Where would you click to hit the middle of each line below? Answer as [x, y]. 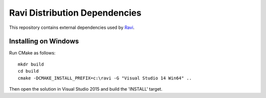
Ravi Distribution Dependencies [75, 13]
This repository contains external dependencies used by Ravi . [72, 27]
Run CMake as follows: [32, 53]
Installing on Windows [44, 41]
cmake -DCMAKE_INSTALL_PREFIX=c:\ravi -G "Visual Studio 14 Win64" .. [105, 78]
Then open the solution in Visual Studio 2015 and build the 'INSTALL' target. [86, 89]
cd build [28, 71]
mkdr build [31, 64]
